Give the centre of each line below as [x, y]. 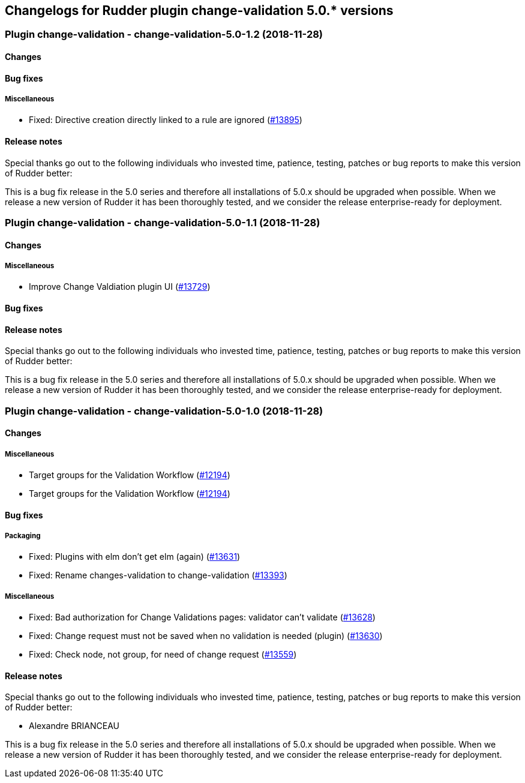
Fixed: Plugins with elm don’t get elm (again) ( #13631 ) [135, 557]
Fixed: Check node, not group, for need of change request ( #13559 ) [163, 655]
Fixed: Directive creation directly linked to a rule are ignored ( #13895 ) [166, 120]
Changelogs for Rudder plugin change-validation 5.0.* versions [199, 10]
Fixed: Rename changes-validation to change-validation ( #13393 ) [158, 575]
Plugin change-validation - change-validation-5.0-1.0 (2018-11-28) [164, 411]
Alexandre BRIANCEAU [74, 726]
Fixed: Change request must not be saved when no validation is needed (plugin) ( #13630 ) [206, 636]
